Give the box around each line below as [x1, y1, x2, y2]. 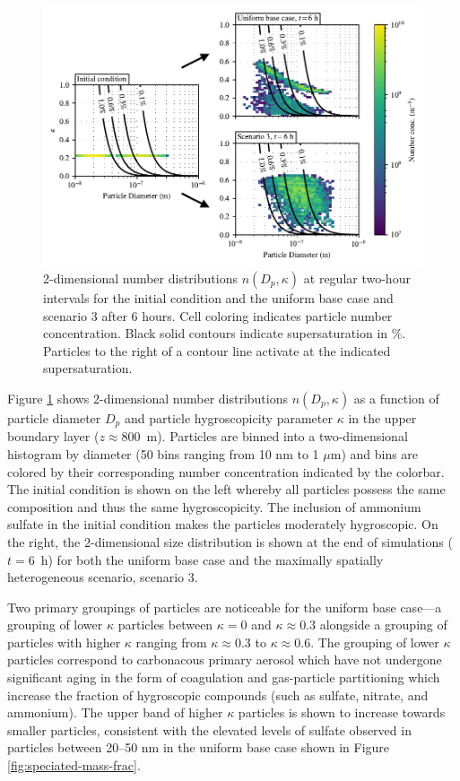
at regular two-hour [303, 268, 411, 287]
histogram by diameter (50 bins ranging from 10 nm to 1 [7, 444, 319, 463]
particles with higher [7, 632, 121, 651]
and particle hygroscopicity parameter [124, 408, 333, 427]
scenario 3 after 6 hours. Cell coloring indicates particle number [43, 306, 393, 325]
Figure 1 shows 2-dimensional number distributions [7, 388, 289, 407]
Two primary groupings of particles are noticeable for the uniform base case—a [7, 597, 442, 616]
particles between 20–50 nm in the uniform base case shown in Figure [7, 738, 390, 757]
